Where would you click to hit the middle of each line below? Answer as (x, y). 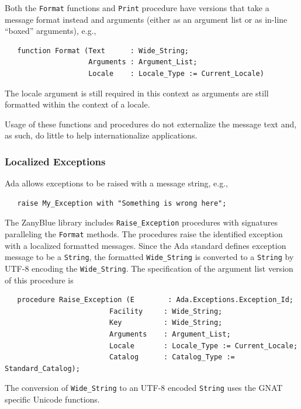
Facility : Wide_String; (166, 311)
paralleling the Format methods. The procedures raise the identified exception (144, 234)
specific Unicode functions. (52, 399)
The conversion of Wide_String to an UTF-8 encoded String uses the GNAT (144, 388)
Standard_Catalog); (42, 368)
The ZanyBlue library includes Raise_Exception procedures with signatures (141, 222)
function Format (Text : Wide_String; (103, 51)
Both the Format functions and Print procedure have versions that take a (137, 8)
